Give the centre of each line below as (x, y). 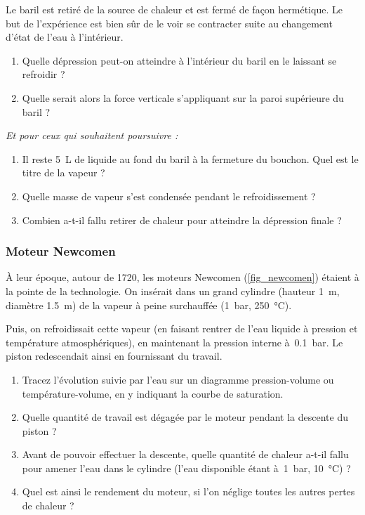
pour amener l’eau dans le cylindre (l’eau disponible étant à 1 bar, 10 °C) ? (186, 468)
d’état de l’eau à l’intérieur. (65, 37)
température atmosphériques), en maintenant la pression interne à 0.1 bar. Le (174, 342)
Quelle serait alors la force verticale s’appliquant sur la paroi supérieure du (183, 97)
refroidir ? (44, 74)
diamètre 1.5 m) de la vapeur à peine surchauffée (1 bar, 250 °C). (149, 305)
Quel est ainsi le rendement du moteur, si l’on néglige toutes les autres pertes (188, 491)
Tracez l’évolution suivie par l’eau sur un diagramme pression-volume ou (178, 379)
